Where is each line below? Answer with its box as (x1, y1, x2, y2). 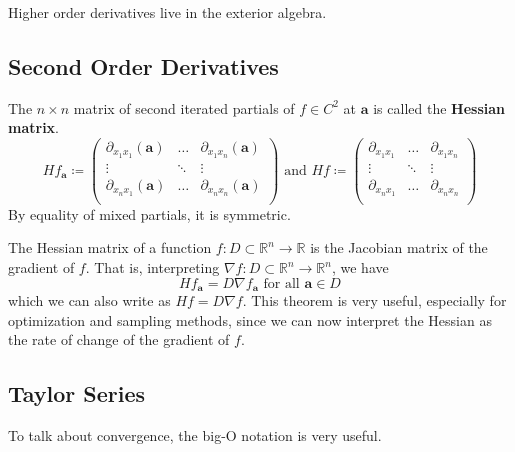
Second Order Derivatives (8, 50, 279, 81)
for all (263, 276, 300, 291)
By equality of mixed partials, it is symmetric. (8, 203, 291, 224)
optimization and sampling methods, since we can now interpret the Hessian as (8, 309, 492, 330)
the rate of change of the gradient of (8, 329, 230, 350)
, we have (331, 257, 389, 278)
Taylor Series (8, 378, 146, 409)
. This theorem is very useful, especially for (242, 290, 507, 311)
